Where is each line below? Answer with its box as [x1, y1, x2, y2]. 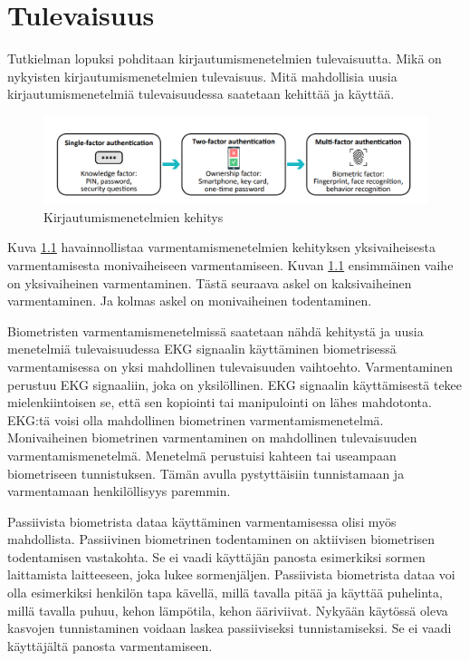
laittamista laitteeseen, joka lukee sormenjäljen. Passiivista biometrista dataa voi [7, 565, 455, 584]
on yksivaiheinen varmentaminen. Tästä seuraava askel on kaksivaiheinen [7, 273, 412, 292]
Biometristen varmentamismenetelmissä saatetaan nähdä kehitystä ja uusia [7, 321, 424, 340]
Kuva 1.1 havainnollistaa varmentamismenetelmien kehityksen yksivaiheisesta [7, 238, 435, 257]
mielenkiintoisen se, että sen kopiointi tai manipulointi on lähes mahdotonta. [7, 393, 432, 412]
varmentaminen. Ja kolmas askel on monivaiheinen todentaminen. [7, 291, 372, 310]
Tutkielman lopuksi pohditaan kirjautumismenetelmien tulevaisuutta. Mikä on [7, 49, 442, 68]
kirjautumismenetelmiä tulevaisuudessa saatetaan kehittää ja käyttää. [7, 84, 395, 103]
